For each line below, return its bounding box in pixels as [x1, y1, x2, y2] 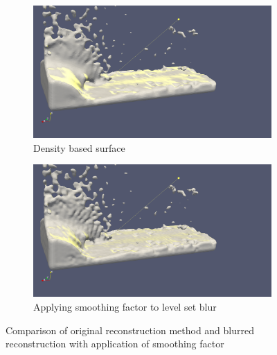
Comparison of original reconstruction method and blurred [6, 322, 255, 337]
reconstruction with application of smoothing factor [6, 336, 224, 351]
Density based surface [33, 140, 125, 155]
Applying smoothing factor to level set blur [33, 300, 217, 314]
